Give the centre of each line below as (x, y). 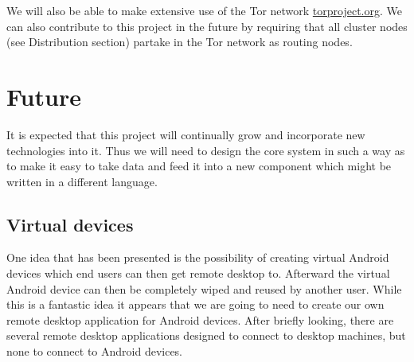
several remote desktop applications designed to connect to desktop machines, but (206, 335)
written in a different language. (82, 181)
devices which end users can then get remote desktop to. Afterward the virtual (198, 273)
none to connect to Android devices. (95, 351)
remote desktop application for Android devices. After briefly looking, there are (200, 319)
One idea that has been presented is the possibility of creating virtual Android (198, 257)
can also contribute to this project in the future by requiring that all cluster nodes (207, 26)
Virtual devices (70, 224)
